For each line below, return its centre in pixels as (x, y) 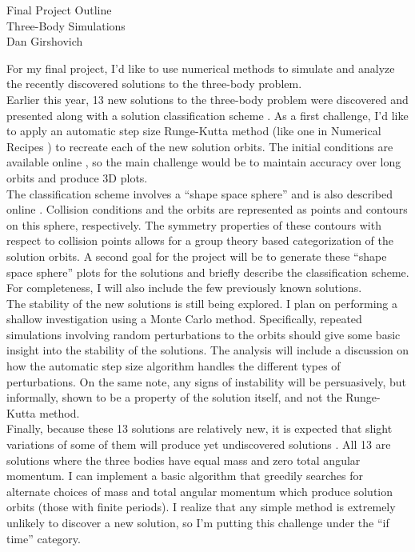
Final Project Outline (59, 10)
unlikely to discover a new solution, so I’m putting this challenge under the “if (198, 522)
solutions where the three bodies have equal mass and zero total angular (184, 460)
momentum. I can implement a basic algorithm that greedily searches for (185, 476)
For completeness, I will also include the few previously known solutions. (184, 288)
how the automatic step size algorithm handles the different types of (174, 366)
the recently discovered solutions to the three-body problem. (154, 84)
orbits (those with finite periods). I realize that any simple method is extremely (201, 507)
